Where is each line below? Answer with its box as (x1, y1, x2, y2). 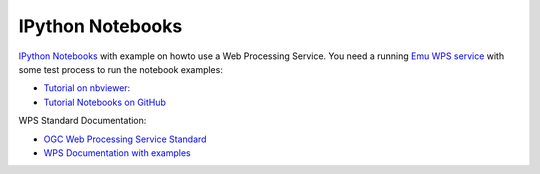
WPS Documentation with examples (43, 146, 191, 159)
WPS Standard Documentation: (18, 115, 147, 127)
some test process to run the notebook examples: (18, 63, 224, 75)
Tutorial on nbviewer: (43, 82, 131, 94)
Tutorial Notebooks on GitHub (43, 96, 167, 108)
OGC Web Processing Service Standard (43, 133, 207, 145)
